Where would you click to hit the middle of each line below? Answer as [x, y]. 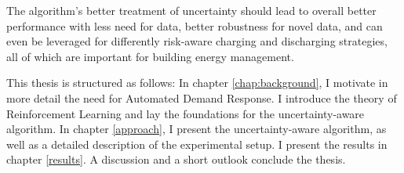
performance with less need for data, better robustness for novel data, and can [195, 25]
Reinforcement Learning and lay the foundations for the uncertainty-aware [186, 113]
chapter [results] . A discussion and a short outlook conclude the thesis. [176, 159]
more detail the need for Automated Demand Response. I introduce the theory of [202, 97]
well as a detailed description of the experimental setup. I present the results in [197, 144]
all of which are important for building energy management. [150, 56]
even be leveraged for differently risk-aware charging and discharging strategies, [197, 41]
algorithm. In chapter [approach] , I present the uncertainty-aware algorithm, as [197, 129]
